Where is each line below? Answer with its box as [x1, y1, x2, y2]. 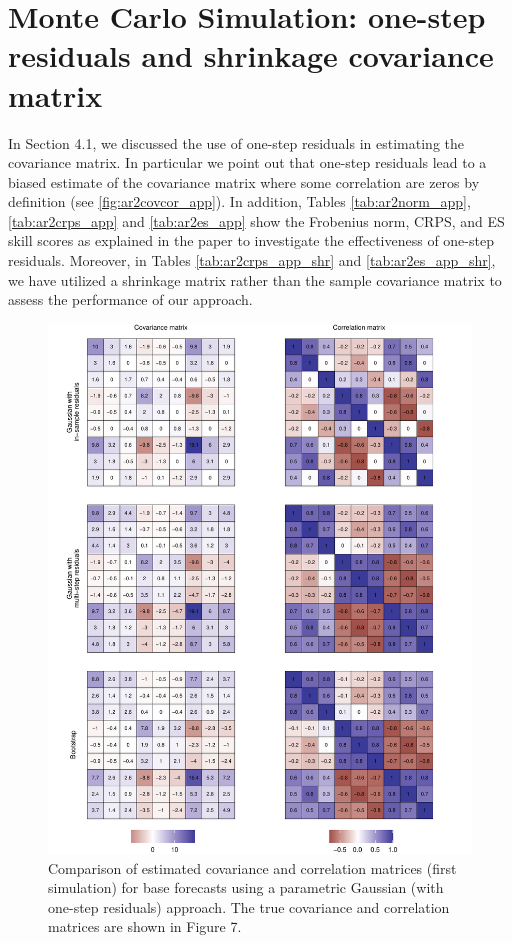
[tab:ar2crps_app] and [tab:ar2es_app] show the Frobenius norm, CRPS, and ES [8, 210, 505, 231]
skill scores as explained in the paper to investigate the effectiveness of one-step [8, 230, 494, 251]
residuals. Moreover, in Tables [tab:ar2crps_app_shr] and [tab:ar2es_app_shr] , [8, 250, 496, 271]
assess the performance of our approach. [8, 289, 253, 310]
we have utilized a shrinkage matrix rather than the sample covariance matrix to [8, 269, 502, 290]
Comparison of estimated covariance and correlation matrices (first [48, 857, 457, 878]
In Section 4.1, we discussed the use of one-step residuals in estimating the [8, 132, 464, 153]
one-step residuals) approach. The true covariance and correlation [48, 896, 450, 917]
